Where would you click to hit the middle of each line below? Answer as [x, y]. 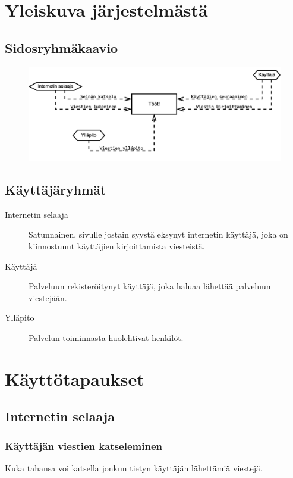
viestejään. [48, 297]
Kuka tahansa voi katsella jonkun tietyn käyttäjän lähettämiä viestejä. [134, 468]
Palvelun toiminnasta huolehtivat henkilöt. [106, 337]
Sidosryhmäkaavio [62, 47]
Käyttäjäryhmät [56, 189]
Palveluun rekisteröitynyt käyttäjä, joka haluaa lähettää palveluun [150, 286]
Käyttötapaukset [75, 378]
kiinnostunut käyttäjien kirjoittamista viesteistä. [117, 246]
